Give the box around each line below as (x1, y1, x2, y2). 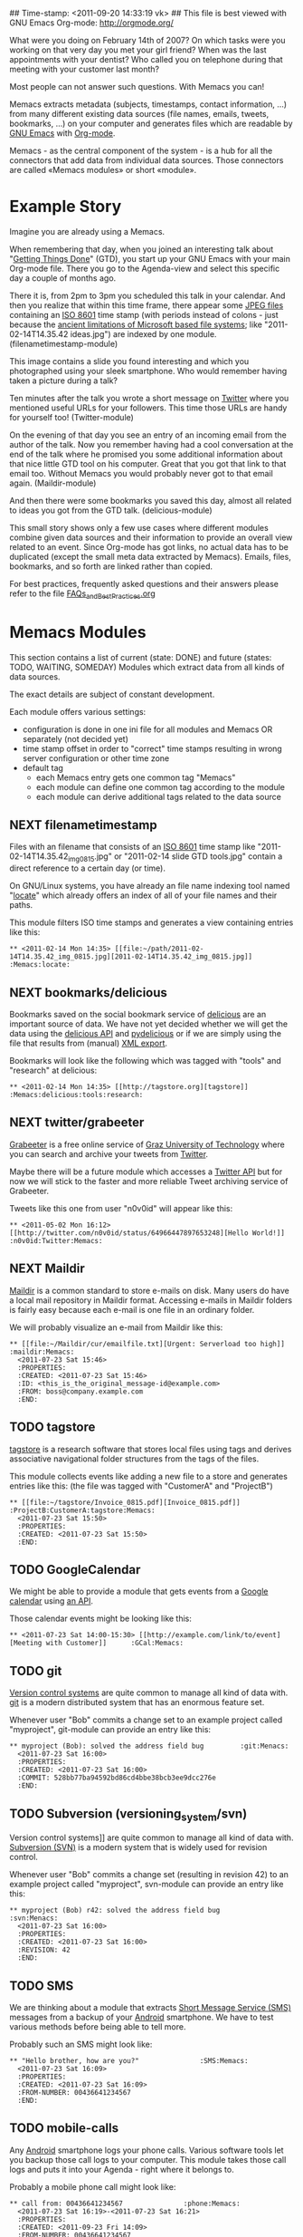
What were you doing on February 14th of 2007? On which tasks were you (9, 35, 286, 45)
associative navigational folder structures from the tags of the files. (9, 1453, 260, 1464)
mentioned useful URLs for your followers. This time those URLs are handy (9, 402, 288, 413)
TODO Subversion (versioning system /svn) (9, 1806, 248, 1824)
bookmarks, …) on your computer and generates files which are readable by (9, 118, 293, 129)
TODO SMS (9, 1978, 74, 1993)
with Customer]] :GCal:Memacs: (45, 1639, 184, 1648)
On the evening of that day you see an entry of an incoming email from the (9, 429, 287, 440)
